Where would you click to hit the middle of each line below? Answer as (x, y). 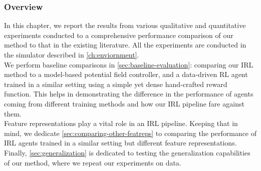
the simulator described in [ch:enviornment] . (72, 54)
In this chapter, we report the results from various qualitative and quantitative (125, 25)
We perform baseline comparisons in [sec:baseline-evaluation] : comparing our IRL (129, 64)
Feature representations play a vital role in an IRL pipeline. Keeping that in (121, 123)
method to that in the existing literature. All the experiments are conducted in (125, 45)
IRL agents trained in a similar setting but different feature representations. (120, 143)
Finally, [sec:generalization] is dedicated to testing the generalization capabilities (127, 152)
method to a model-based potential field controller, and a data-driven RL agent (126, 74)
